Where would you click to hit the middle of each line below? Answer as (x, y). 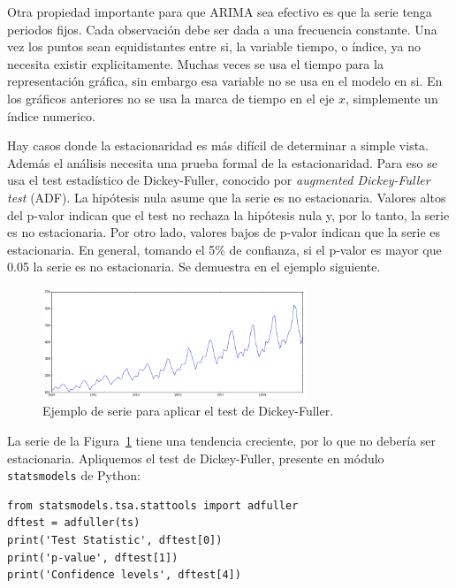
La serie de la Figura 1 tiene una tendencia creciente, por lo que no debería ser (221, 441)
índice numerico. (51, 115)
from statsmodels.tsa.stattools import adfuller (153, 505)
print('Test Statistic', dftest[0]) (115, 541)
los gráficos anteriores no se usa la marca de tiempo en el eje (171, 98)
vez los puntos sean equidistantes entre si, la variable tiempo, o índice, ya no (214, 46)
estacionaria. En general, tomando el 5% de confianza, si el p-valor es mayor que (224, 249)
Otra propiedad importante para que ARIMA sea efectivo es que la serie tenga (220, 11)
